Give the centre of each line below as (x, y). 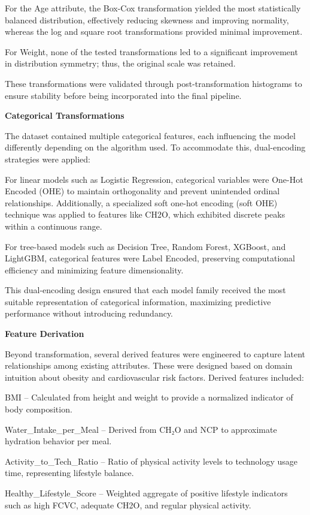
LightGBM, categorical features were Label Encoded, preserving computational (150, 258)
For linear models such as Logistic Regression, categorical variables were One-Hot (154, 179)
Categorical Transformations (65, 115)
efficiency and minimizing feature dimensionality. (94, 269)
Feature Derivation (45, 334)
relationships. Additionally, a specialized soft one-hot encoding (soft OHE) (141, 202)
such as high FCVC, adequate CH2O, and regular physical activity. (128, 505)
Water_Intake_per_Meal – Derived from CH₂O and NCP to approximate (141, 429)
